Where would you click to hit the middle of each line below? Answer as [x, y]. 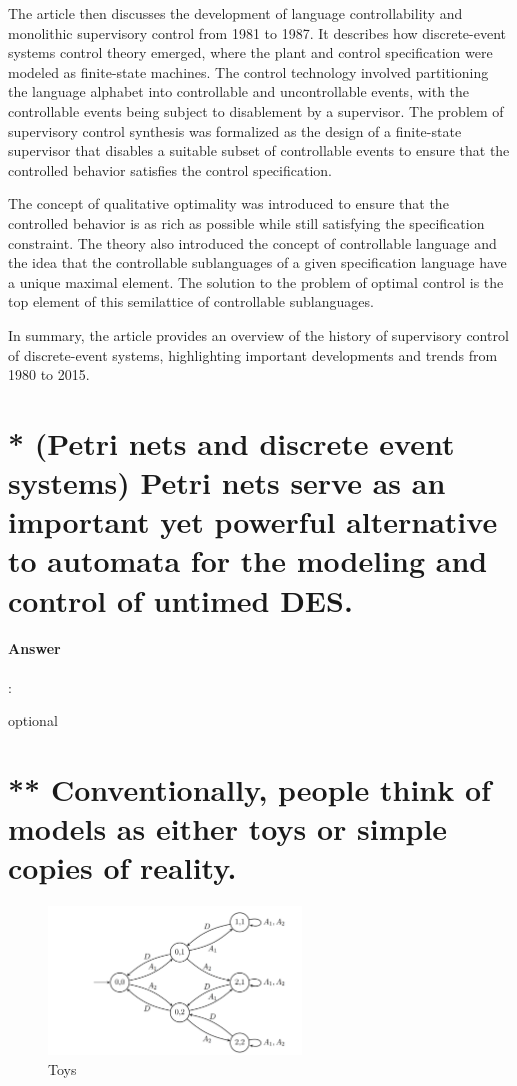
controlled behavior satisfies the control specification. [170, 169]
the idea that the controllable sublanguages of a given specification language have [257, 262]
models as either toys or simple [228, 828]
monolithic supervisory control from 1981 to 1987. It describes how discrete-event [257, 32]
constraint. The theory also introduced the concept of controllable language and [252, 242]
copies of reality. [122, 867]
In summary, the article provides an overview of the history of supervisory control [258, 334]
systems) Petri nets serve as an [227, 482]
